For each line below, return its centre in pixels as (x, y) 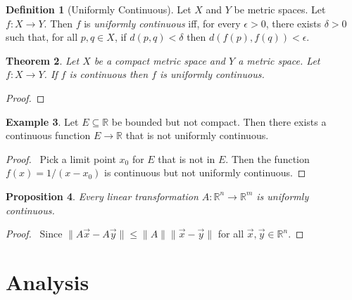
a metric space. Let (279, 60)
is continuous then (109, 74)
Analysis (48, 281)
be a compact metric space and (160, 60)
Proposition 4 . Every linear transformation (102, 196)
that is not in (187, 158)
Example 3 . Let (42, 121)
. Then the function (268, 158)
